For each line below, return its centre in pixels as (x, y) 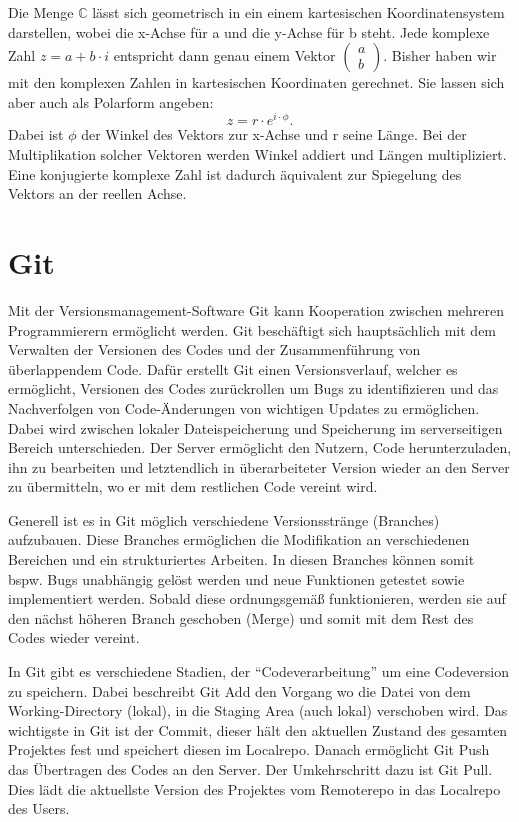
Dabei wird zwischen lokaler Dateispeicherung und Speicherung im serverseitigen (255, 427)
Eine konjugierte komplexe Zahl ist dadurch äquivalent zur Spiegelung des (235, 173)
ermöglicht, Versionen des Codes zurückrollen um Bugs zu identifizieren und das (253, 388)
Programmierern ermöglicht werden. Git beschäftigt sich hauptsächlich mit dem (252, 329)
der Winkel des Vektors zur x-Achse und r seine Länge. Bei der (274, 134)
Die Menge (41, 12)
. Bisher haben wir (440, 55)
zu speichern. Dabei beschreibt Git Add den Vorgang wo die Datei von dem (239, 690)
